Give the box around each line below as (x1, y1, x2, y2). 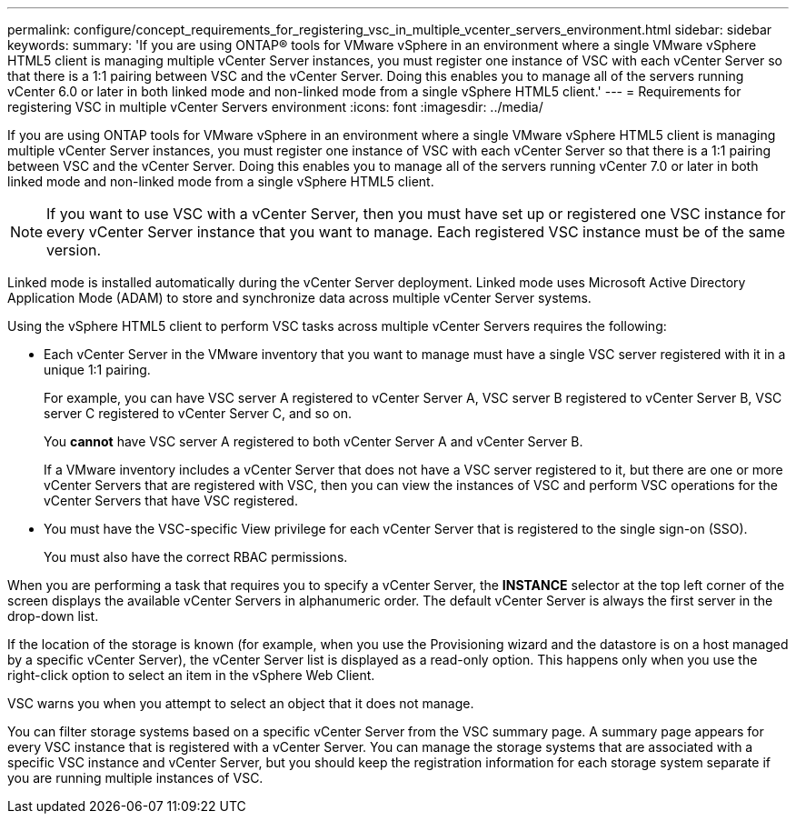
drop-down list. (7, 608, 99, 624)
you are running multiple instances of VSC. (7, 770, 264, 786)
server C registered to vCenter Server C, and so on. (44, 405, 353, 421)
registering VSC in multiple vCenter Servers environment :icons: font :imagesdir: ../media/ (7, 99, 543, 115)
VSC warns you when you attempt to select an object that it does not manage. (7, 696, 474, 711)
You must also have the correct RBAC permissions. (44, 549, 348, 565)
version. (46, 241, 102, 259)
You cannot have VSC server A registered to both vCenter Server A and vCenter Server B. (44, 434, 583, 449)
